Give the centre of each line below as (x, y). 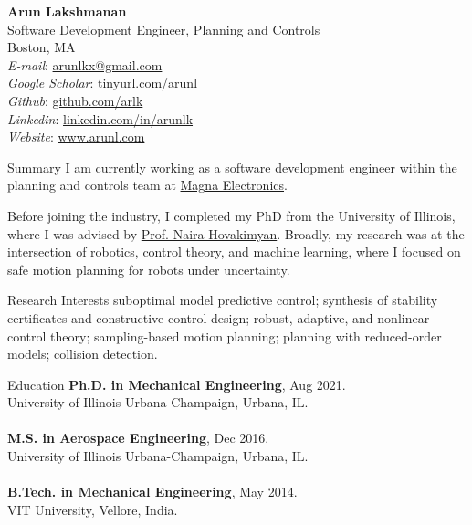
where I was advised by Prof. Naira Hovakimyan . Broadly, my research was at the (236, 233)
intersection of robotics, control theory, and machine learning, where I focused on (234, 252)
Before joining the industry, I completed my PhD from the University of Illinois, (231, 215)
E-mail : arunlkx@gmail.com (85, 64)
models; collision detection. (83, 354)
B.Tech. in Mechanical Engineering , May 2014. (152, 492)
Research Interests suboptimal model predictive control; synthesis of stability (223, 300)
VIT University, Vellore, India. (93, 509)
